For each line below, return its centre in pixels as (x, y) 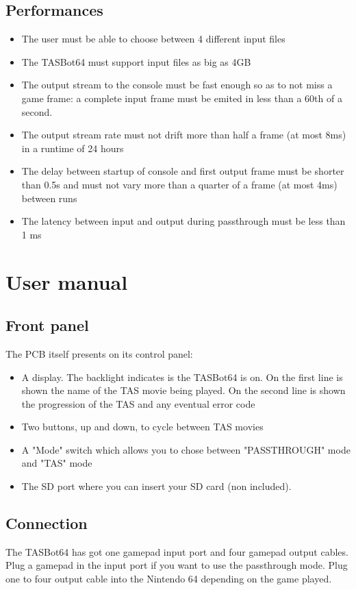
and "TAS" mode (57, 463)
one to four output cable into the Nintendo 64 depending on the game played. (169, 579)
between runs (49, 198)
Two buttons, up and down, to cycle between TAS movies (142, 427)
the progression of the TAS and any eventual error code (138, 403)
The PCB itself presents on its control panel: (99, 353)
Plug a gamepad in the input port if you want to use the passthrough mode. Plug (177, 565)
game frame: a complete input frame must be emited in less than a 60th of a (182, 98)
